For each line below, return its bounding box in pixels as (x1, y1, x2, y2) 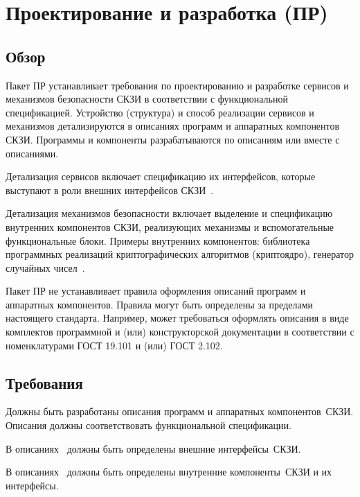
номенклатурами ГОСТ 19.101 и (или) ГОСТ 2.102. (6, 338, 223, 352)
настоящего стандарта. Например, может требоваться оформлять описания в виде (6, 311, 349, 325)
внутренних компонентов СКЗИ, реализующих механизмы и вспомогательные (6, 219, 334, 234)
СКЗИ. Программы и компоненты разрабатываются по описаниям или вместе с (6, 132, 340, 146)
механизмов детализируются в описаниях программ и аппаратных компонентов (6, 119, 340, 133)
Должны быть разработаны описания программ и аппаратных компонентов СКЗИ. (6, 404, 354, 419)
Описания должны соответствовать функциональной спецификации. (6, 418, 291, 433)
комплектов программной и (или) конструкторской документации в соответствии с (6, 324, 354, 339)
